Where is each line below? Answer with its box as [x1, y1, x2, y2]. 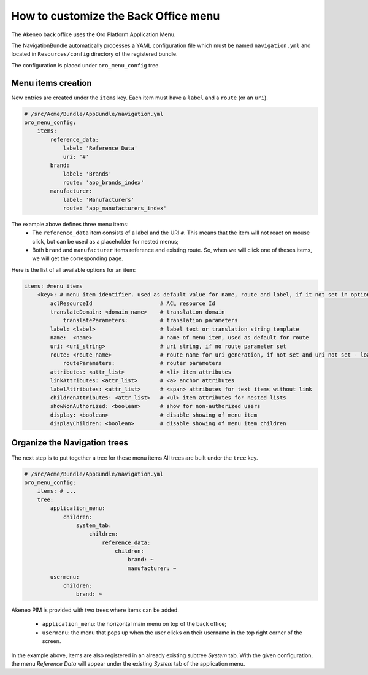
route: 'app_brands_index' [63, 179, 144, 186]
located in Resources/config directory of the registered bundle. [11, 50, 178, 58]
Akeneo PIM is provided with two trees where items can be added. [11, 606, 179, 614]
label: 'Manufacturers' [63, 196, 135, 203]
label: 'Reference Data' [63, 145, 138, 152]
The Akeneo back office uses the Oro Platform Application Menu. [11, 31, 176, 38]
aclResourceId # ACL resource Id [50, 299, 215, 307]
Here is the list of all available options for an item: [11, 266, 136, 273]
